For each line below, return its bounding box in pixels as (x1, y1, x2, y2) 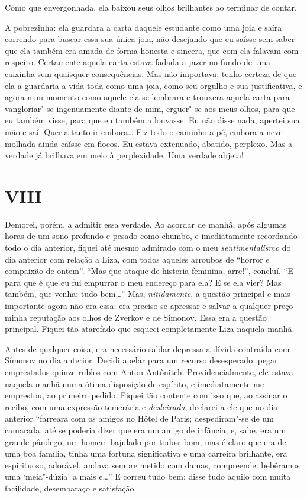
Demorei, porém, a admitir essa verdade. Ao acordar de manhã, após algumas (5, 218, 287, 230)
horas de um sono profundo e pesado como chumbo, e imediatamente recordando (5, 229, 298, 242)
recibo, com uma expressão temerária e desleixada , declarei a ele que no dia (5, 400, 278, 413)
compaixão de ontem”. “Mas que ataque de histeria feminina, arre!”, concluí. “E (5, 264, 293, 277)
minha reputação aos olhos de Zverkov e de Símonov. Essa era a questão (5, 311, 267, 323)
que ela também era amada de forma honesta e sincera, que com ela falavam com (5, 44, 299, 56)
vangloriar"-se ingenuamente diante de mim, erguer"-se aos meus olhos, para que (5, 102, 295, 114)
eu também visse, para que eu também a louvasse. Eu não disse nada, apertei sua (5, 114, 300, 126)
